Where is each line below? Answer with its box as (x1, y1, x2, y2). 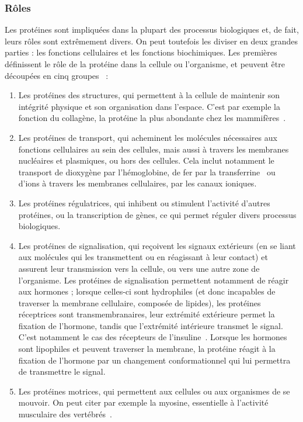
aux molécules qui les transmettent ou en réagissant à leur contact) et (18, 251, 268, 263)
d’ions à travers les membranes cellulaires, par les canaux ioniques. (18, 177, 257, 189)
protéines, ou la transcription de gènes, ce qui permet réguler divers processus (18, 208, 297, 220)
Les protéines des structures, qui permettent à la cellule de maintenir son (18, 89, 280, 101)
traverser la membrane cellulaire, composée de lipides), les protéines (18, 296, 261, 309)
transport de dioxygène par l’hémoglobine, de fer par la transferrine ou (18, 165, 276, 178)
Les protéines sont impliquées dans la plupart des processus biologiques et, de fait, (5, 23, 299, 36)
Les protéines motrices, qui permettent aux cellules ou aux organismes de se (18, 385, 290, 397)
